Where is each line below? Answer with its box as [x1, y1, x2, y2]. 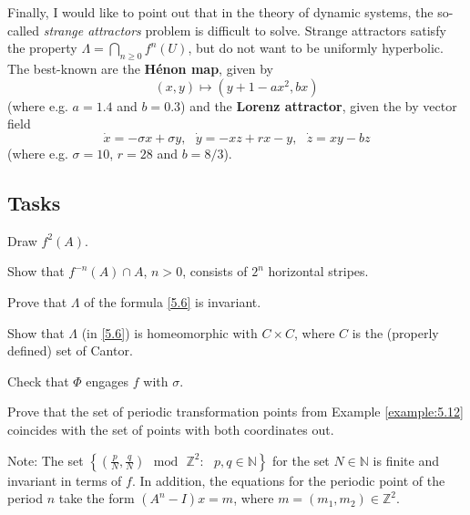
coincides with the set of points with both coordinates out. [7, 419, 334, 438]
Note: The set [7, 450, 84, 469]
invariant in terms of [7, 470, 122, 489]
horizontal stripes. [268, 262, 369, 281]
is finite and [373, 450, 440, 469]
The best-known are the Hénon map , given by [7, 58, 273, 77]
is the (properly [352, 323, 439, 342]
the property [7, 38, 77, 57]
